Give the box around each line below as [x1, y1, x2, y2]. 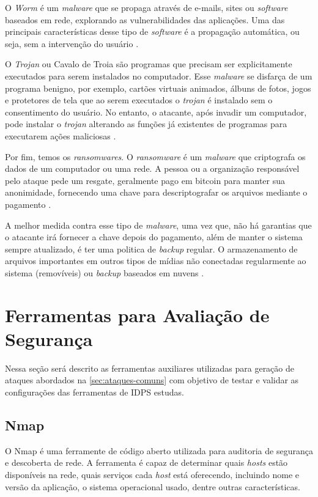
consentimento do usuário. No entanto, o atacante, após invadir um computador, [5, 105, 307, 118]
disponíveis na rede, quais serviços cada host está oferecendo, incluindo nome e [5, 468, 300, 480]
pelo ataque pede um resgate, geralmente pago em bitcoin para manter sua [5, 174, 285, 186]
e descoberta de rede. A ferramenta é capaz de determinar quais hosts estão [5, 456, 288, 469]
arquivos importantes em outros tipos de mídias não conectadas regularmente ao [5, 254, 306, 267]
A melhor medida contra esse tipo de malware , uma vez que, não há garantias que [5, 218, 312, 231]
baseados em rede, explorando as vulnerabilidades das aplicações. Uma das [5, 13, 285, 26]
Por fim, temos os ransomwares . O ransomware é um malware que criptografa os [5, 150, 306, 163]
